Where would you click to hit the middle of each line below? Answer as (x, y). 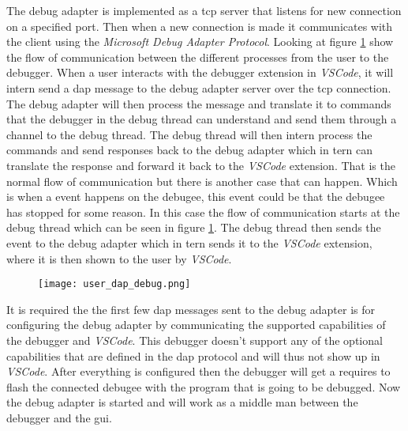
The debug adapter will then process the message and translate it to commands (199, 103)
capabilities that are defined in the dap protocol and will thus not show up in (193, 355)
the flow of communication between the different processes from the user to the (198, 57)
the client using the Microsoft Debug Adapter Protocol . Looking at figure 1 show (200, 42)
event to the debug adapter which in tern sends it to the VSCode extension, (189, 242)
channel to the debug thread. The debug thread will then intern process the (189, 134)
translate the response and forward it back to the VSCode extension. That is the (201, 165)
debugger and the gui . (59, 417)
